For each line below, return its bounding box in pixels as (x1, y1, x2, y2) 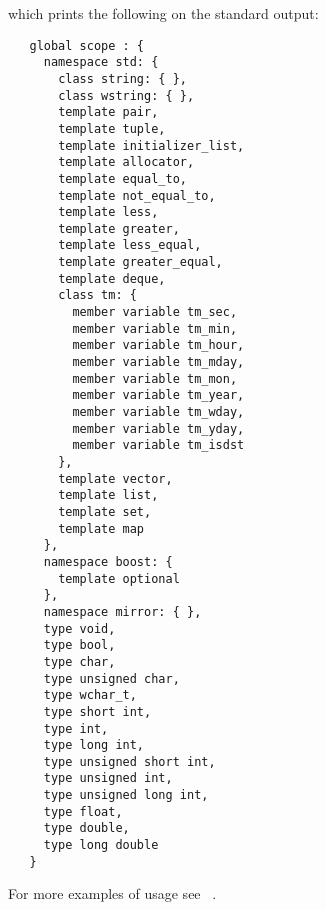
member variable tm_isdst (72, 438, 245, 453)
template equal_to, (58, 171, 187, 186)
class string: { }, (58, 71, 187, 86)
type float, (43, 804, 123, 819)
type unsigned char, (43, 671, 180, 686)
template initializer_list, (58, 138, 245, 153)
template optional (58, 571, 180, 586)
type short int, (43, 704, 152, 719)
